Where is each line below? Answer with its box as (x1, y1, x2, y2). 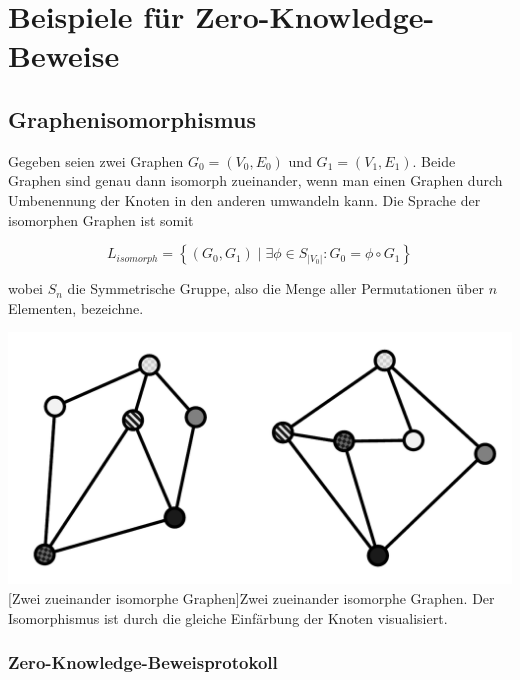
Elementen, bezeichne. (8, 297, 144, 318)
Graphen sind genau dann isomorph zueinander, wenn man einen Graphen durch (8, 170, 503, 191)
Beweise (8, 35, 120, 76)
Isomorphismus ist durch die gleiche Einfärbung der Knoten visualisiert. (8, 607, 448, 628)
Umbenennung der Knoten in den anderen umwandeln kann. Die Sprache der (8, 189, 481, 210)
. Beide (412, 150, 456, 171)
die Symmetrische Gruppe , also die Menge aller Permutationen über (67, 278, 484, 299)
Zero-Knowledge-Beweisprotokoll (8, 650, 278, 675)
